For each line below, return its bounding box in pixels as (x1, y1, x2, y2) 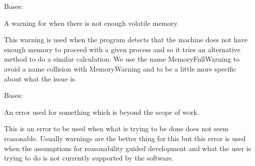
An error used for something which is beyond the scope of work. (4, 106, 199, 117)
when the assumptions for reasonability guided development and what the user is (4, 143, 252, 153)
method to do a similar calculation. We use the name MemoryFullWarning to (4, 54, 240, 64)
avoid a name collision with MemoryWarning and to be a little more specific (4, 63, 237, 74)
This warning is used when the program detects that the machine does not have (4, 34, 248, 45)
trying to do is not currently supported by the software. (4, 153, 174, 163)
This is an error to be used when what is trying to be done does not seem (4, 123, 229, 134)
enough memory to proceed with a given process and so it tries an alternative (4, 44, 241, 54)
